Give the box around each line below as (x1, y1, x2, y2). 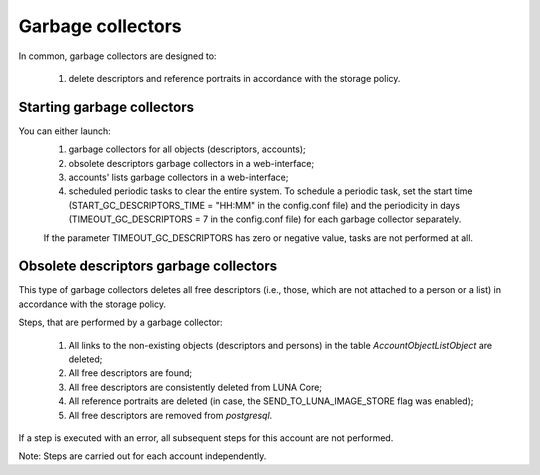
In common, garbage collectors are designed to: (18, 50, 217, 62)
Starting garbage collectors (18, 98, 195, 115)
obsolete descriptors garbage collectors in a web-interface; (68, 157, 315, 169)
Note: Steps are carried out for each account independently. (18, 450, 267, 462)
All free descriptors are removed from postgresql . (68, 409, 273, 421)
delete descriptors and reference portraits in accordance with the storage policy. (68, 72, 401, 84)
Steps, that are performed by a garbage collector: (18, 316, 224, 329)
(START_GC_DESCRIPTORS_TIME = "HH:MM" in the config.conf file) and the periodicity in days (68, 199, 460, 211)
